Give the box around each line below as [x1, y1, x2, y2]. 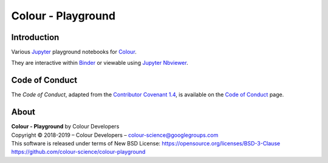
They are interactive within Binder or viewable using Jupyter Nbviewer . [11, 59, 188, 67]
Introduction [11, 32, 60, 42]
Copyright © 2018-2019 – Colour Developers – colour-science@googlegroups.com [11, 131, 219, 139]
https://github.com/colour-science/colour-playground [11, 148, 146, 156]
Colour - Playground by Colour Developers [11, 123, 120, 130]
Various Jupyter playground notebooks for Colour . [11, 48, 137, 56]
